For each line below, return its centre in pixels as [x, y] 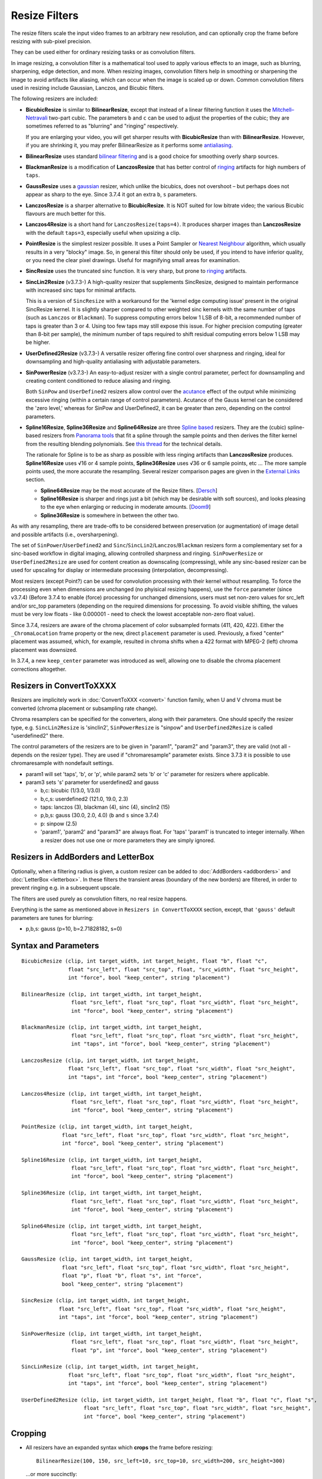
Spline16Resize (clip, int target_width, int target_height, [112, 1160]
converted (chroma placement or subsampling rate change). [84, 708]
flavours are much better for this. [66, 214]
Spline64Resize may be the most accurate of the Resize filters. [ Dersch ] [129, 490]
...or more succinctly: [51, 1474]
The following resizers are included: [55, 99]
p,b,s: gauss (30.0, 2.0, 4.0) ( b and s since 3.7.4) [100, 815]
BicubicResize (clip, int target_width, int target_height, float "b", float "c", [144, 961]
